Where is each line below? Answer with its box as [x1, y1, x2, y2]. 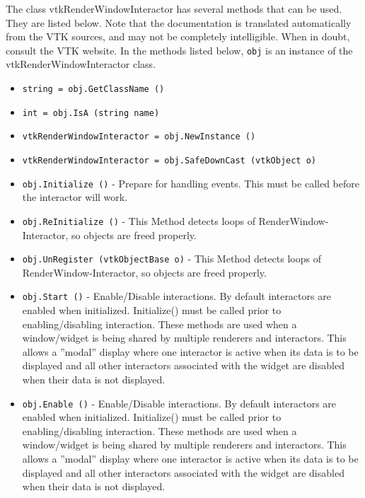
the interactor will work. [22, 190, 128, 204]
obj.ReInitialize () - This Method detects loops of [22, 213, 255, 228]
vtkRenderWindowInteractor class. [6, 57, 156, 71]
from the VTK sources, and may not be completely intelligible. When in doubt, [6, 29, 350, 44]
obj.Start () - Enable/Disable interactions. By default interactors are [22, 289, 331, 303]
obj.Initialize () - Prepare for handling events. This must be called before [22, 175, 359, 190]
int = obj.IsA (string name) [22, 108, 160, 118]
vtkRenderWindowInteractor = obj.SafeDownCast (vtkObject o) [22, 156, 317, 166]
